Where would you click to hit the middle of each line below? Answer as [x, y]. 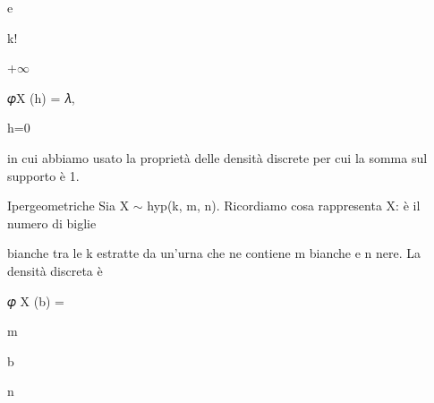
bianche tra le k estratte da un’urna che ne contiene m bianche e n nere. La [214, 253]
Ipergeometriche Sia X [68, 206]
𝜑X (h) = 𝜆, [41, 97]
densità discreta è [55, 270]
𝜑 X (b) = [36, 300]
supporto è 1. [43, 175]
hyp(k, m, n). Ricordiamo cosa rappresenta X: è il [284, 206]
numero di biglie [52, 223]
